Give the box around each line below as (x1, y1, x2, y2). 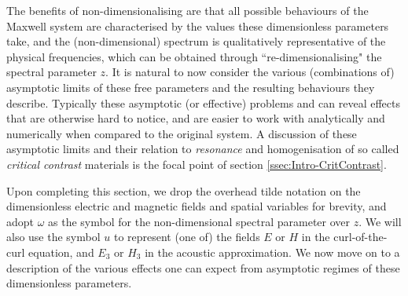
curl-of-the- (333, 228, 388, 245)
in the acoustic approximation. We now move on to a (145, 243, 400, 260)
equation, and (28, 243, 94, 260)
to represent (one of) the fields (113, 228, 260, 245)
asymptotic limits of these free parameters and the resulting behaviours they (6, 79, 375, 95)
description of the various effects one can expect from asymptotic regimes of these (6, 259, 400, 276)
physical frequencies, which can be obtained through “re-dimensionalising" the (6, 48, 382, 64)
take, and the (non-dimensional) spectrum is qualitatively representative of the (6, 33, 386, 49)
